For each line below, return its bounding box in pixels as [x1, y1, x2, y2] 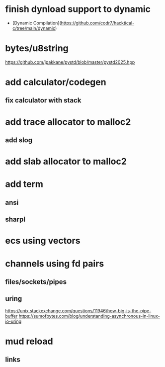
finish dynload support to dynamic [5, 3, 151, 15]
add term [5, 179, 44, 190]
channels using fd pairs [5, 258, 104, 269]
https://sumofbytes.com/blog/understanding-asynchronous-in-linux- [18, 313, 160, 319]
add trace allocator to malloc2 [5, 116, 131, 127]
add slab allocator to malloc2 [5, 156, 127, 167]
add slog [5, 136, 33, 145]
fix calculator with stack [5, 96, 82, 105]
